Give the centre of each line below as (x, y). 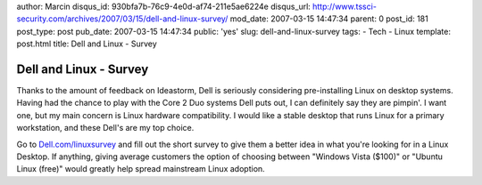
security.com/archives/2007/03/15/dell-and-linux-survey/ (122, 19)
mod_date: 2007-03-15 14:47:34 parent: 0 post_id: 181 (329, 19)
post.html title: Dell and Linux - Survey (87, 44)
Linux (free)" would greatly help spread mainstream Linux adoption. (141, 169)
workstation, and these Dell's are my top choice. (105, 128)
